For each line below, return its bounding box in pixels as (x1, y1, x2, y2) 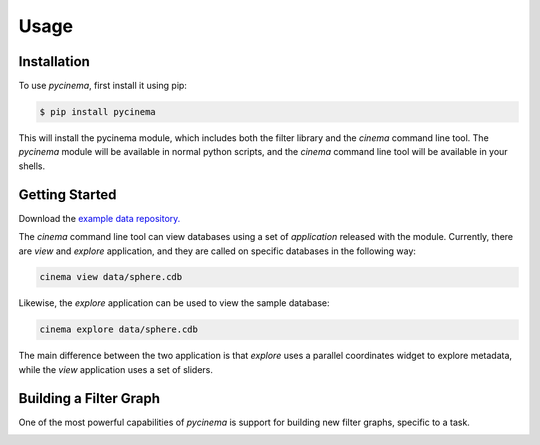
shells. (18, 160, 46, 172)
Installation (18, 53, 90, 70)
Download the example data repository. (18, 212, 181, 224)
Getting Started (18, 186, 117, 203)
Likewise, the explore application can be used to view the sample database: (18, 297, 330, 309)
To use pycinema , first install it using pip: (18, 80, 187, 92)
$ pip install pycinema (39, 106, 157, 118)
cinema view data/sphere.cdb (39, 271, 183, 283)
